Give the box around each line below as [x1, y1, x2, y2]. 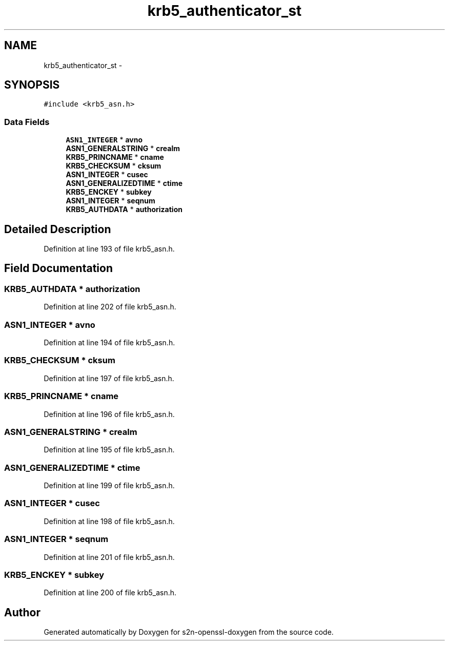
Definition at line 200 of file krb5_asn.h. [44, 588, 177, 597]
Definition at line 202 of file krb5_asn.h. [44, 302, 176, 311]
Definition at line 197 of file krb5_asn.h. [44, 373, 174, 383]
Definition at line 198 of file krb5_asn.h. [44, 516, 175, 526]
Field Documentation [4, 262, 113, 275]
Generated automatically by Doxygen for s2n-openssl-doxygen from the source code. [44, 628, 334, 637]
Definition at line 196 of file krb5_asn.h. [44, 409, 175, 419]
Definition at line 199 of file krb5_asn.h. [44, 481, 175, 490]
